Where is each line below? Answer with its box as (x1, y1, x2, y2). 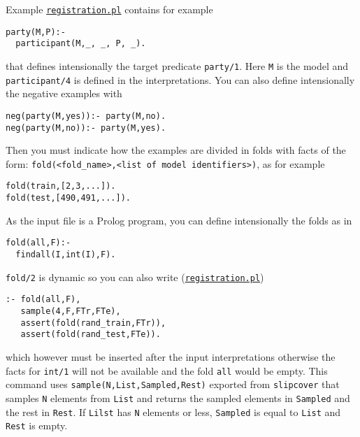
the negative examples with (6, 86, 122, 101)
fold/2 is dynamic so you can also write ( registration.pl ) (6, 269, 264, 284)
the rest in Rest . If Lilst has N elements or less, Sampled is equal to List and (6, 404, 341, 419)
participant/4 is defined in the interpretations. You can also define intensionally (6, 72, 355, 87)
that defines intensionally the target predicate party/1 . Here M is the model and (6, 58, 349, 73)
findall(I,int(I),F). (15, 250, 116, 259)
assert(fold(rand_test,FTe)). (20, 329, 161, 340)
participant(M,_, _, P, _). (15, 38, 146, 49)
